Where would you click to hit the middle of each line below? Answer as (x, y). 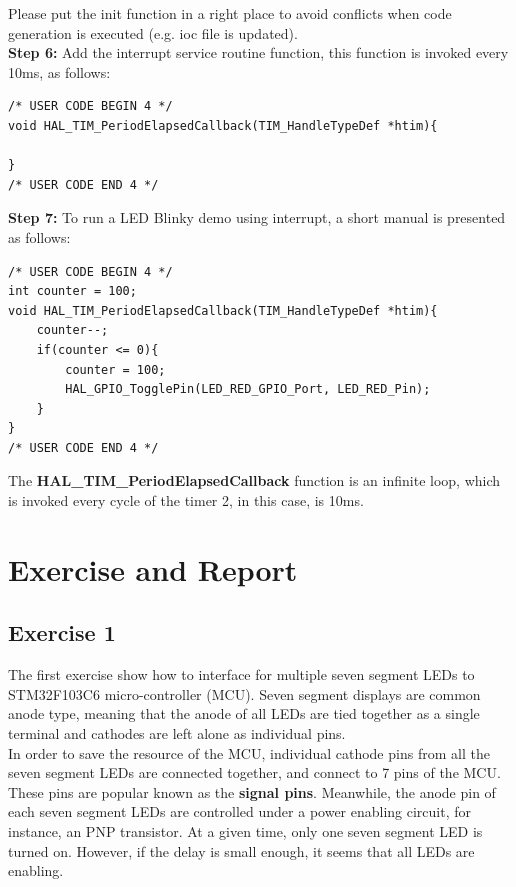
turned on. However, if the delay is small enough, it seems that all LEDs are (241, 850)
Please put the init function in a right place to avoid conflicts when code (230, 13)
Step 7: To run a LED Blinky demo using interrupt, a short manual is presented (257, 217)
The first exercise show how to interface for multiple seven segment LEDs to (241, 674)
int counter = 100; (72, 291)
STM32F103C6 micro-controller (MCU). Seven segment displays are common (244, 693)
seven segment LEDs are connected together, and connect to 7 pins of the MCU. (254, 772)
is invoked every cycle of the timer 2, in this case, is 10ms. (186, 500)
